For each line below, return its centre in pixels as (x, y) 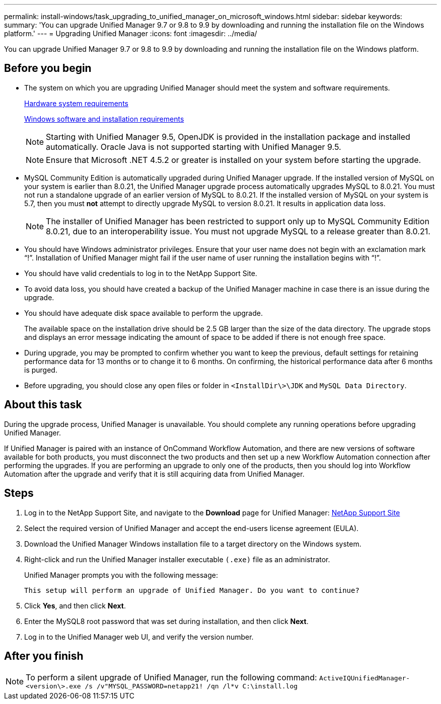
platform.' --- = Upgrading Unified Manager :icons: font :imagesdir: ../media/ (131, 33)
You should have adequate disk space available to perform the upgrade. (143, 313)
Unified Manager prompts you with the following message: (121, 575)
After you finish (44, 656)
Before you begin (48, 68)
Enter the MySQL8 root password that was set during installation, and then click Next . (166, 621)
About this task (43, 405)
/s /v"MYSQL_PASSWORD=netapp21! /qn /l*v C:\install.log (191, 686)
